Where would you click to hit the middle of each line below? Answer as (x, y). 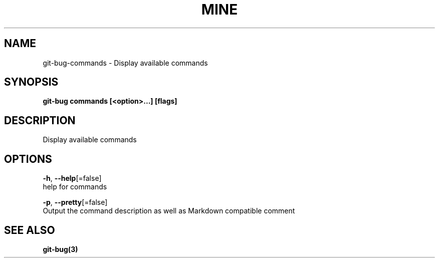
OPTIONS (28, 159)
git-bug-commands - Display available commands (125, 63)
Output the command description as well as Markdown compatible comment (169, 211)
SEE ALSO (30, 230)
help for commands (75, 187)
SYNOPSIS (31, 82)
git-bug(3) (60, 249)
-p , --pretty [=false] (75, 202)
